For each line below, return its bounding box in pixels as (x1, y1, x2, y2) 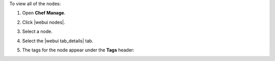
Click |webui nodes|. (22, 19, 66, 25)
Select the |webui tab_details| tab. (22, 38, 94, 44)
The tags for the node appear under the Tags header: (22, 47, 134, 53)
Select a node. (22, 28, 53, 35)
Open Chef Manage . (22, 10, 66, 16)
